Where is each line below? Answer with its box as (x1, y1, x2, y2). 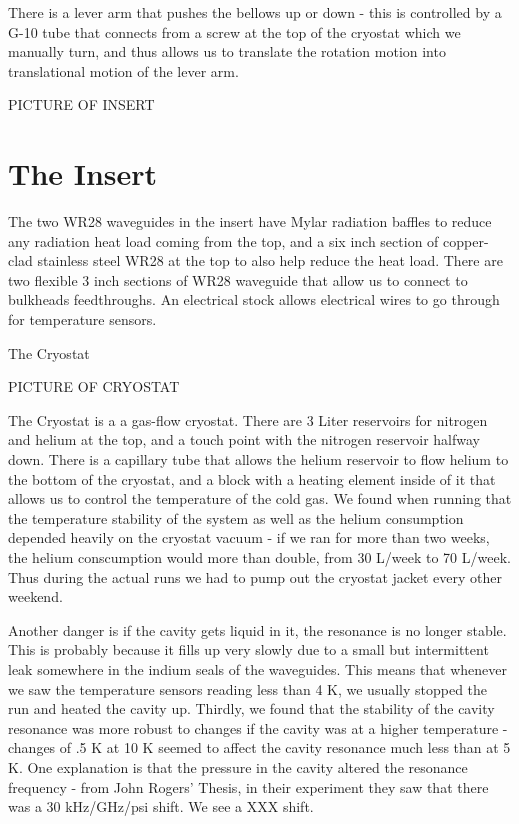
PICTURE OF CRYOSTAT (8, 376, 180, 397)
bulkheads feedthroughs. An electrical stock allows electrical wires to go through (8, 289, 500, 310)
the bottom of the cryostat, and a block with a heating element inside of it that (8, 468, 496, 489)
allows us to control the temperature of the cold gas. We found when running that (8, 488, 512, 509)
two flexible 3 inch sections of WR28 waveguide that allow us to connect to (8, 269, 468, 290)
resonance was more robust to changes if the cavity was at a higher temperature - (8, 717, 508, 738)
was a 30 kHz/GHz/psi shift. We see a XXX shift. (8, 796, 314, 817)
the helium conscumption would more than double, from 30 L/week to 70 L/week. (8, 547, 511, 567)
